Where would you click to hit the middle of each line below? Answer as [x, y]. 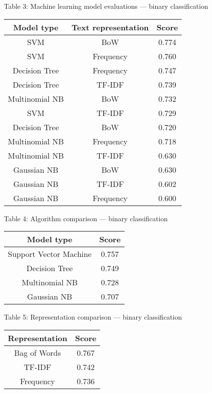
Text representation [110, 27]
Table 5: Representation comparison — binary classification [93, 317]
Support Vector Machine [50, 254]
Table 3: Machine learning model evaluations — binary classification [106, 6]
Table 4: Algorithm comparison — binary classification [86, 218]
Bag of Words [38, 352]
